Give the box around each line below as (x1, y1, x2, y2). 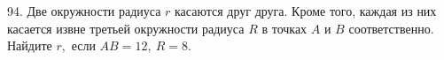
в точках (261, 19, 308, 37)
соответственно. (348, 19, 434, 37)
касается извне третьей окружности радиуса (7, 19, 245, 37)
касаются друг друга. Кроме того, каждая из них (175, 2, 437, 19)
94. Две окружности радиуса (7, 2, 161, 19)
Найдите (7, 36, 52, 55)
